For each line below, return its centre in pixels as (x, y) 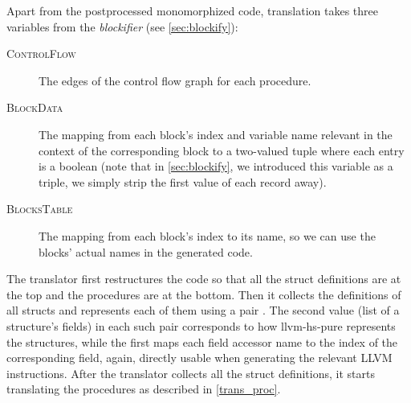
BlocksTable (40, 209)
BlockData (35, 107)
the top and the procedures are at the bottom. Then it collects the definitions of (204, 294)
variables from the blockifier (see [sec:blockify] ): (122, 26)
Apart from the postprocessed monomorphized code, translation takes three (193, 10)
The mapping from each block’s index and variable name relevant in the (216, 134)
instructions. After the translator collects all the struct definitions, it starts (191, 373)
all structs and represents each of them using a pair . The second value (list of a (203, 310)
